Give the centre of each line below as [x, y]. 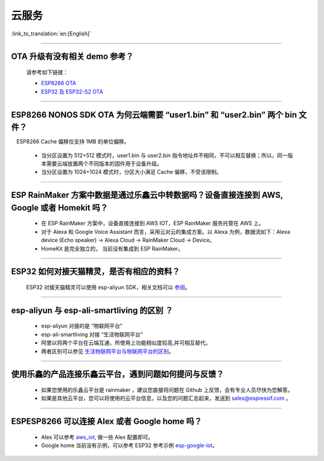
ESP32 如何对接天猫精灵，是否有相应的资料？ [95, 272]
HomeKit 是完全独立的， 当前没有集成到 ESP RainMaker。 [112, 248]
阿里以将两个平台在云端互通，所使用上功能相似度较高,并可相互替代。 [126, 343]
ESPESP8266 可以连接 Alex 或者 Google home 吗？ [106, 422]
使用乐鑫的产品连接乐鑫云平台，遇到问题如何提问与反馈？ [118, 374]
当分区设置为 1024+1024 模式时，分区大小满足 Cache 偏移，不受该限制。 [131, 172]
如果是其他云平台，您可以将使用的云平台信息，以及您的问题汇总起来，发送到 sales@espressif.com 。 [166, 398]
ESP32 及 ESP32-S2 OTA [72, 91]
